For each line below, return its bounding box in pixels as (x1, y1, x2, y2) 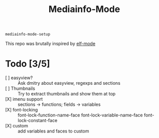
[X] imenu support (5, 96, 43, 102)
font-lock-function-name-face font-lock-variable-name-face (18, 112, 143, 118)
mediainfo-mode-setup (5, 32, 51, 37)
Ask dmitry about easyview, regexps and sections (18, 80, 120, 86)
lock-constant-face (18, 117, 58, 123)
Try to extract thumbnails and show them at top (18, 91, 116, 97)
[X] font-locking (5, 107, 38, 113)
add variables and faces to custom (18, 128, 89, 134)
